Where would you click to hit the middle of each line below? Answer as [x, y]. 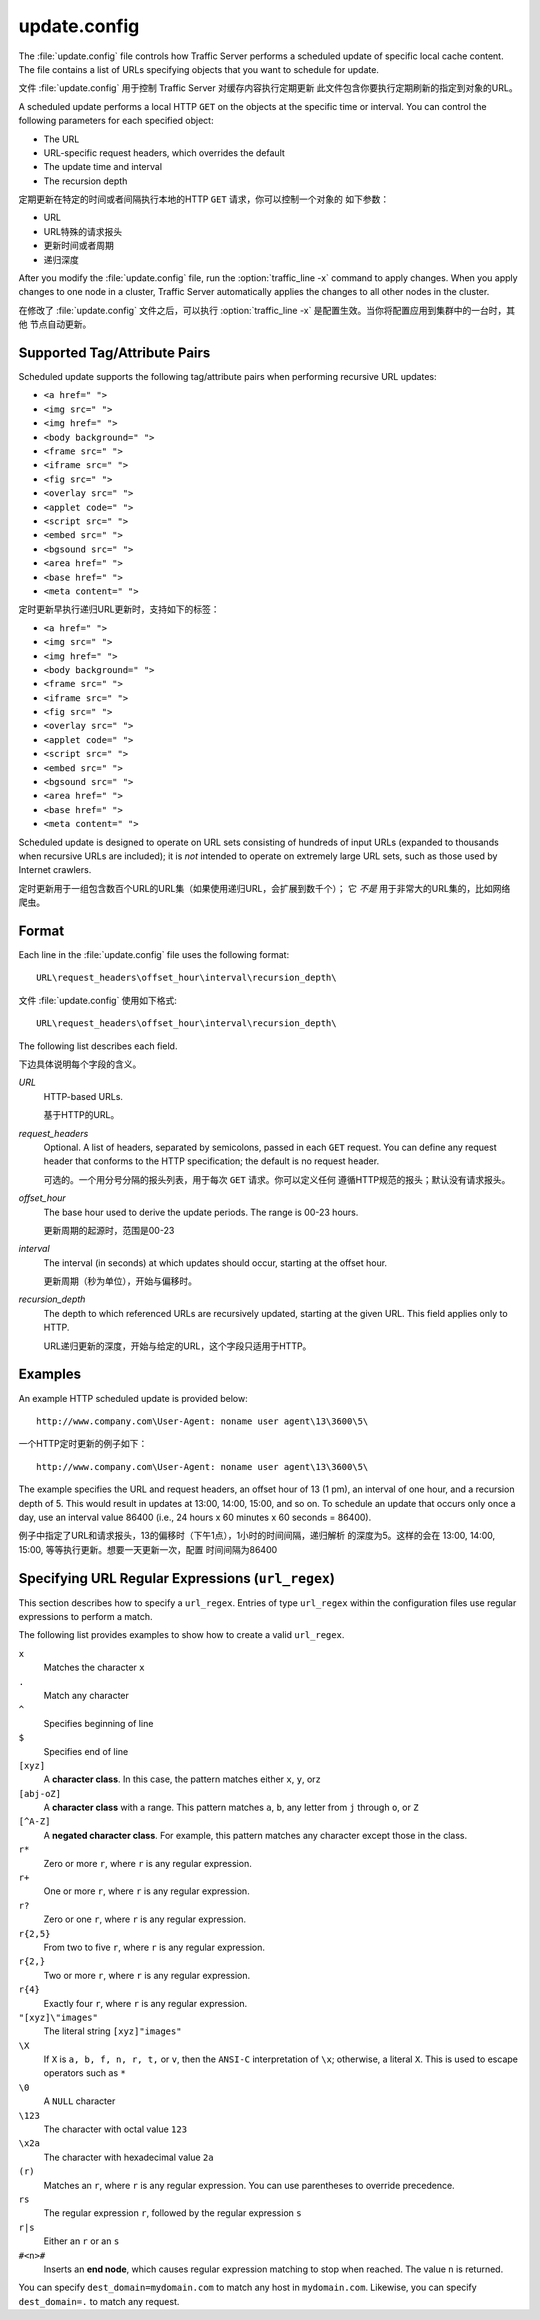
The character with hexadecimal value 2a [128, 2157]
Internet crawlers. [55, 870]
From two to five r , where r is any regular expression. [154, 1947]
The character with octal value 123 [115, 2129]
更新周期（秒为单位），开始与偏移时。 [120, 1281]
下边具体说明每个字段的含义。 [80, 1064]
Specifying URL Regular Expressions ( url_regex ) [176, 1578]
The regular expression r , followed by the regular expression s [172, 2213]
